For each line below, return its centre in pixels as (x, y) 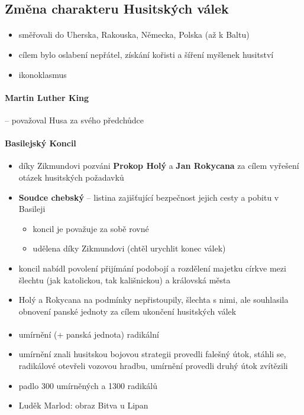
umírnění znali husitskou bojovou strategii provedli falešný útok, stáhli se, (152, 354)
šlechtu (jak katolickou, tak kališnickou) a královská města (124, 280)
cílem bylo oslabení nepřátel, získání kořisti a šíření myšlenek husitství (146, 54)
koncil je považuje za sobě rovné (91, 228)
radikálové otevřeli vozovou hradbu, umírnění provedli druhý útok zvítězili (153, 366)
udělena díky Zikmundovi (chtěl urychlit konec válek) (129, 248)
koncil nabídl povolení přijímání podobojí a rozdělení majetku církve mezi (152, 268)
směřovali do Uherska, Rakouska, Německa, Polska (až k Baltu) (134, 35)
